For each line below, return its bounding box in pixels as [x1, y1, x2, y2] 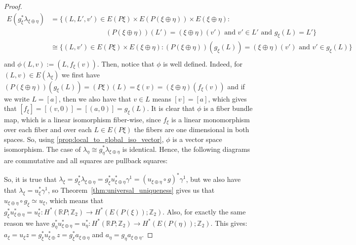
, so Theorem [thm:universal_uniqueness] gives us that [47, 185, 215, 195]
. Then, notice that [97, 58, 155, 69]
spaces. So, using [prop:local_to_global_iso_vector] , [4, 134, 164, 144]
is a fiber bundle [203, 103, 253, 113]
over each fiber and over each [4, 124, 92, 135]
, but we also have [186, 174, 241, 184]
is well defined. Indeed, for [163, 58, 242, 69]
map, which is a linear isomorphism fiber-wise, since [4, 114, 161, 124]
